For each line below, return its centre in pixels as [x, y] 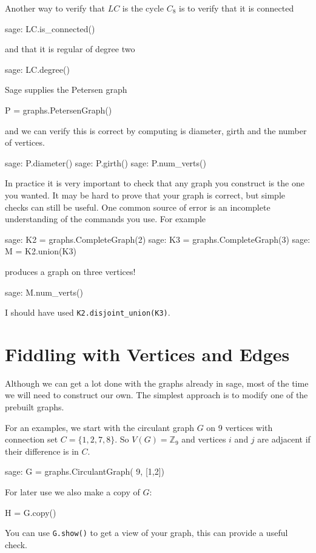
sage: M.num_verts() [44, 292]
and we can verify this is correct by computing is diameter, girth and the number [156, 130]
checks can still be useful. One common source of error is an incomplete [138, 207]
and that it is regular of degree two [70, 49]
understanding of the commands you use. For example [106, 219]
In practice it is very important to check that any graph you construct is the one [155, 183]
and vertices [204, 439]
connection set [32, 439]
